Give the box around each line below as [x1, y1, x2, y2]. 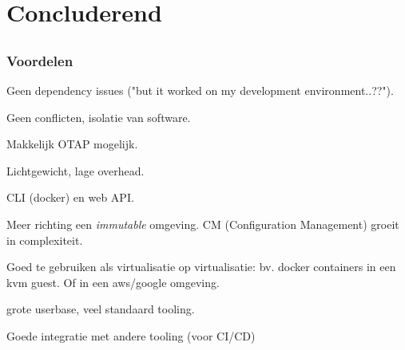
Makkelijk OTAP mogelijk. [6, 136, 138, 152]
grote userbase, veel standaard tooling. [6, 301, 195, 317]
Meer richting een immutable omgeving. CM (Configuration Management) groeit [6, 216, 399, 233]
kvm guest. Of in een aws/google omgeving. [6, 273, 220, 290]
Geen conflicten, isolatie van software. [6, 108, 191, 125]
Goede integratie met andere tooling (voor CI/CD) [6, 328, 256, 344]
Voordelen [6, 50, 73, 70]
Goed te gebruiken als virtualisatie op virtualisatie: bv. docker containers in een [6, 258, 396, 275]
